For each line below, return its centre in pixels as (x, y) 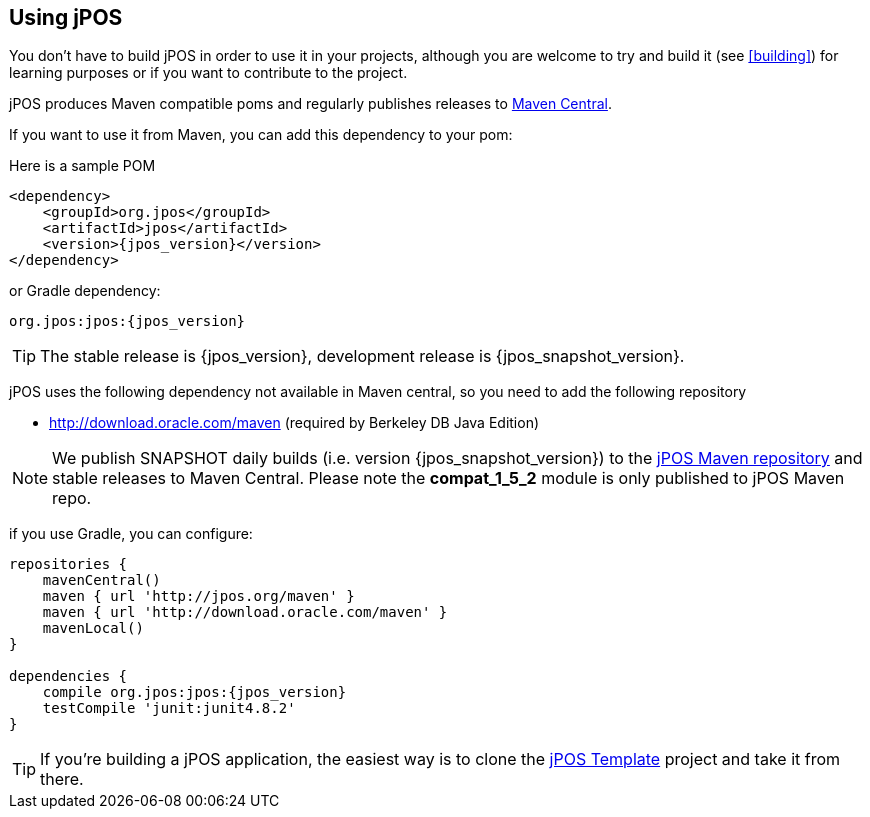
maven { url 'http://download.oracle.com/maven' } (245, 612)
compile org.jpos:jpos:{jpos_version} (194, 692)
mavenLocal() (93, 628)
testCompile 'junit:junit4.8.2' (169, 708)
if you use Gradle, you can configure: (131, 534)
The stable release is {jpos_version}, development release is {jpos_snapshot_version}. (362, 356)
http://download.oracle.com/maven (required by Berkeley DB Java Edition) (294, 423)
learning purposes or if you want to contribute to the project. (208, 73)
